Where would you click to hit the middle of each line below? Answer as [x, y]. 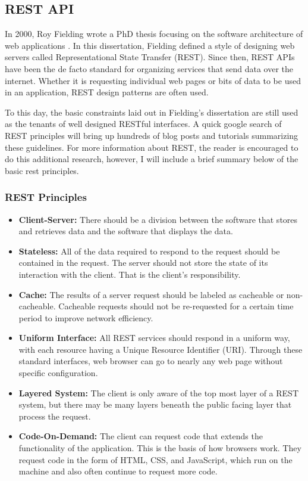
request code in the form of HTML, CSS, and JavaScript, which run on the [155, 459]
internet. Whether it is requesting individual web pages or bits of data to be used [153, 80]
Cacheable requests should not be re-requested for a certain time [176, 306]
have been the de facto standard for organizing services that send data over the [149, 68]
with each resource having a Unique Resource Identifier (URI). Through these [161, 349]
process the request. [55, 416]
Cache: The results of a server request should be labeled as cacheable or [151, 294]
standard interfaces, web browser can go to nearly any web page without [151, 361]
